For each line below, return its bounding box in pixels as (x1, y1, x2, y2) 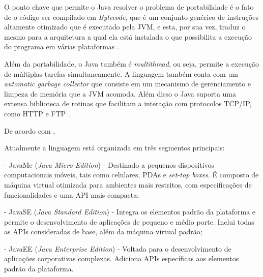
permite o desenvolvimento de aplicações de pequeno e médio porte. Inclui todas (4, 216, 254, 227)
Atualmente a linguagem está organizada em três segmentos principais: (4, 142, 225, 153)
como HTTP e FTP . (4, 108, 70, 118)
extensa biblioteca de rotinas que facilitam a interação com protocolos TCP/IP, (4, 98, 252, 109)
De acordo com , (4, 125, 55, 136)
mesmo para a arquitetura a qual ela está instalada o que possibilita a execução (4, 31, 252, 42)
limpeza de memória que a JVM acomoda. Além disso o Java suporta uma (4, 88, 237, 99)
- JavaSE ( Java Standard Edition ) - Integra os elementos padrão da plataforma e (4, 206, 256, 217)
